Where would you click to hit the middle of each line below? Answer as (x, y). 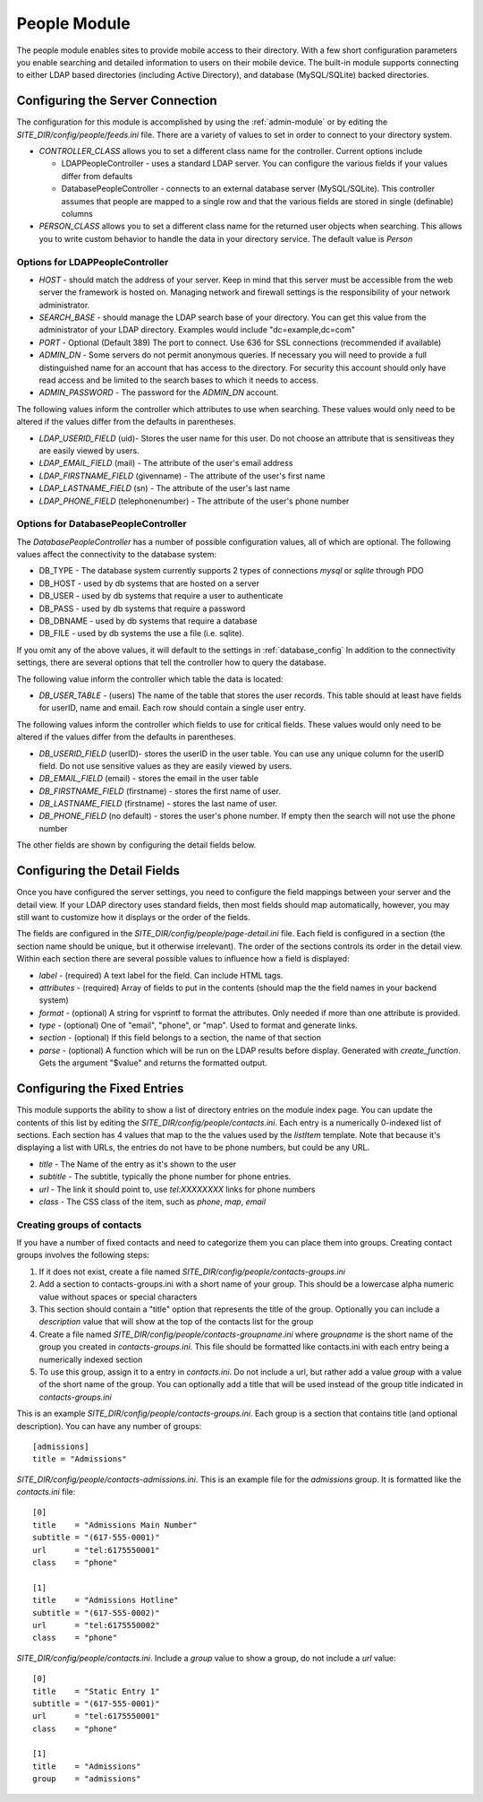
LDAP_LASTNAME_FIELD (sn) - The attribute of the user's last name (165, 488)
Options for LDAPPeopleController (93, 262)
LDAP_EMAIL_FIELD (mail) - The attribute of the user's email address (166, 463)
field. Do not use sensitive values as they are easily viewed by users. (165, 765)
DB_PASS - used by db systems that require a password (142, 608)
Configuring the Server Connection (117, 101)
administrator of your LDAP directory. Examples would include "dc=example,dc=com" (197, 330)
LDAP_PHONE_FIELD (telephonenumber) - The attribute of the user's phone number (194, 501)
